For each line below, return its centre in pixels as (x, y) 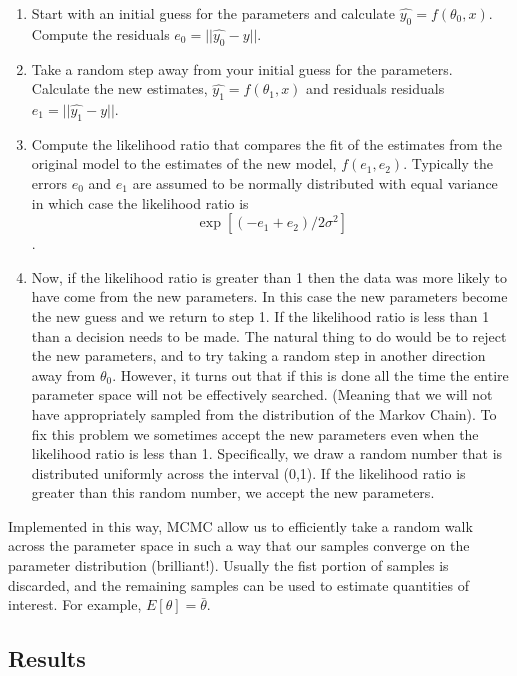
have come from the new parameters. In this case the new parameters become (269, 296)
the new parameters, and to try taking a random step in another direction (258, 355)
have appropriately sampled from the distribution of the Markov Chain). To (264, 413)
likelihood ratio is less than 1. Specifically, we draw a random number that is (267, 453)
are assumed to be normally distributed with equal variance (315, 182)
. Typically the (448, 163)
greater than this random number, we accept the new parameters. (233, 492)
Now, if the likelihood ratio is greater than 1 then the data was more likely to (269, 276)
